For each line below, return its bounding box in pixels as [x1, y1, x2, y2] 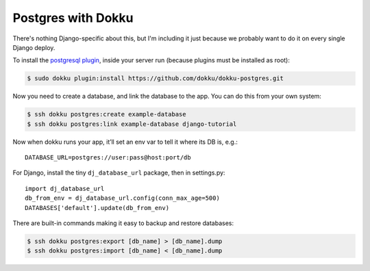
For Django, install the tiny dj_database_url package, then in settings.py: [12, 168, 225, 177]
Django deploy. [12, 43, 56, 51]
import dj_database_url [25, 185, 105, 192]
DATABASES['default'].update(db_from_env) [25, 204, 170, 211]
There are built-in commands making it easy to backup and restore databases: [12, 219, 234, 227]
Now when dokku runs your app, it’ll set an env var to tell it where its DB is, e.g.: [12, 138, 238, 146]
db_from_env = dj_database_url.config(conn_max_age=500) [25, 194, 221, 202]
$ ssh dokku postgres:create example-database [27, 110, 186, 118]
